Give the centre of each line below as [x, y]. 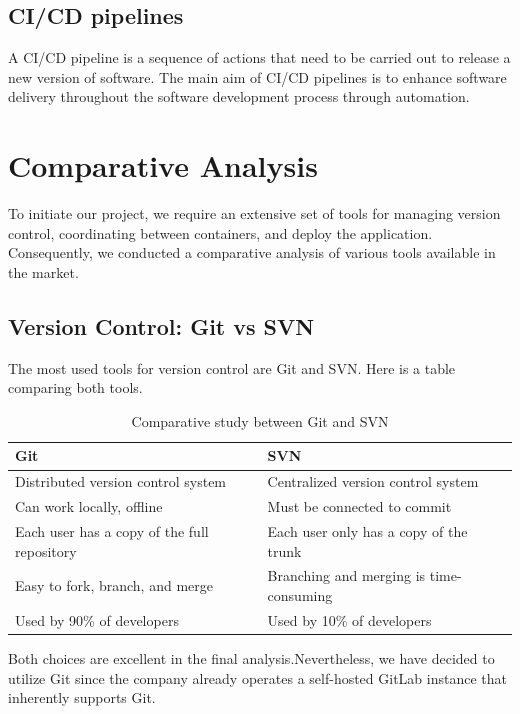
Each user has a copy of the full [112, 531]
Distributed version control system [121, 481]
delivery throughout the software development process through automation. [239, 96]
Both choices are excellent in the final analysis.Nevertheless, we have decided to [251, 657]
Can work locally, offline [89, 506]
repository [46, 550]
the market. [43, 271]
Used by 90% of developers [97, 619]
